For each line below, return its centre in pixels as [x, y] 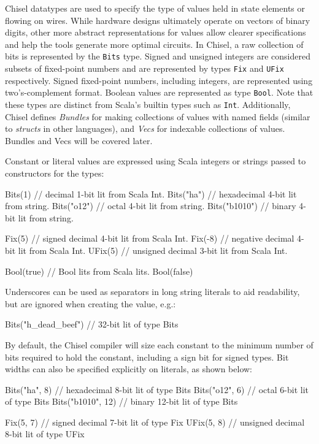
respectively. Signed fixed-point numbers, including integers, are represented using [159, 80]
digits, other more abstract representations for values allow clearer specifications [156, 32]
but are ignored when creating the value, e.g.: [90, 303]
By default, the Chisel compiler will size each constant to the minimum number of [159, 344]
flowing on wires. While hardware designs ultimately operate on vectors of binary [158, 20]
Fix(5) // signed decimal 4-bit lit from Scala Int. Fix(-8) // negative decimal [150, 238]
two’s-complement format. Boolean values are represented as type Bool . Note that [159, 92]
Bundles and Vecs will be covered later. [79, 140]
